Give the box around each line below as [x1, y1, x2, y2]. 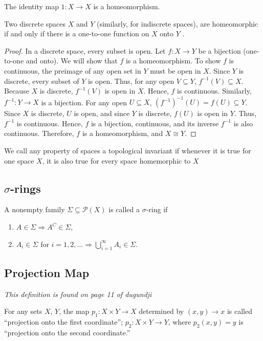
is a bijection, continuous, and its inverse [91, 118, 219, 128]
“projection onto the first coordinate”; [4, 316, 123, 327]
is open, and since [74, 108, 130, 119]
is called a [108, 204, 140, 215]
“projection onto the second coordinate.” [4, 327, 130, 337]
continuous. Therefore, [4, 128, 74, 139]
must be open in [150, 65, 201, 76]
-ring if [146, 204, 168, 215]
